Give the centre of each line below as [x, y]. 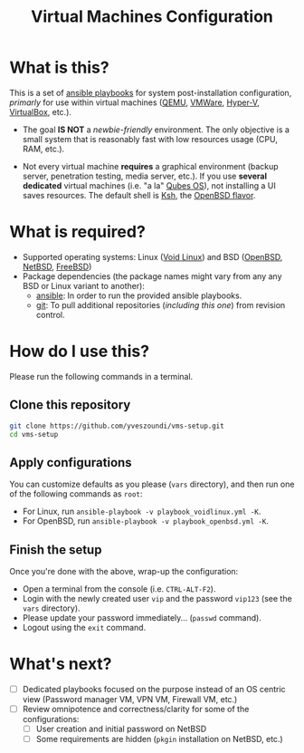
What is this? [60, 68]
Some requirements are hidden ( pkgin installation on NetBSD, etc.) [159, 739]
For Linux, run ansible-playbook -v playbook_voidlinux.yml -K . [142, 512]
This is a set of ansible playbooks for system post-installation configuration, [151, 92]
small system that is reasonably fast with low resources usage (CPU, [150, 139]
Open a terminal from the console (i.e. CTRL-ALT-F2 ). [119, 589]
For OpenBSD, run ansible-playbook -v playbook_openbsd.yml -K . [146, 521]
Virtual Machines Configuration [152, 17]
